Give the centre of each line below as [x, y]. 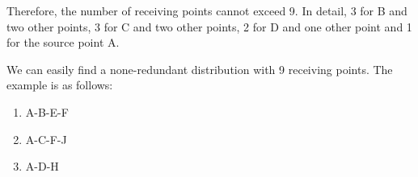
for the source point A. [63, 42]
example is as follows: [60, 85]
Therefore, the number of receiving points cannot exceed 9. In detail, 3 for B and [207, 10]
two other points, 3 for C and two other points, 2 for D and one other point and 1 [209, 26]
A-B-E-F [47, 111]
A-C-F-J [46, 139]
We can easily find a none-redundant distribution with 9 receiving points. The [200, 69]
